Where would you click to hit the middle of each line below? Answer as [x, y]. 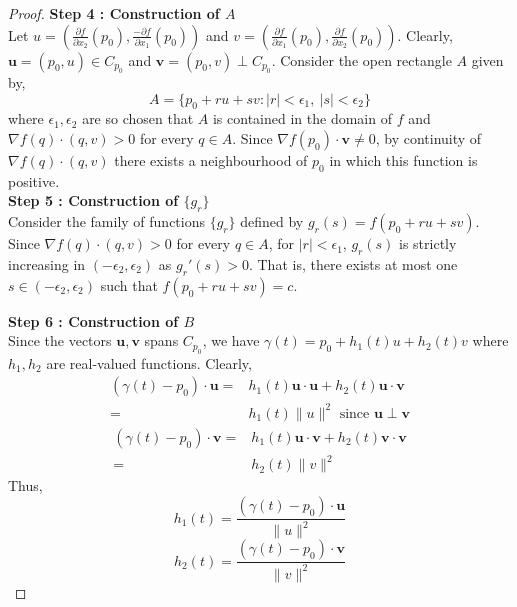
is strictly [428, 243]
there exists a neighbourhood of [211, 159]
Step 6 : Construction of [93, 320]
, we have [231, 340]
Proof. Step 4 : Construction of [114, 13]
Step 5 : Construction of [93, 200]
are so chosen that [138, 118]
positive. [34, 180]
